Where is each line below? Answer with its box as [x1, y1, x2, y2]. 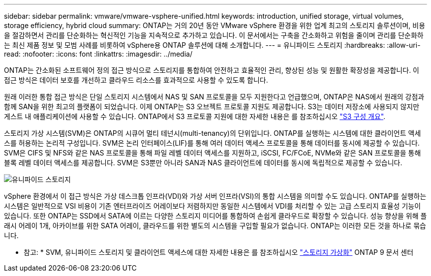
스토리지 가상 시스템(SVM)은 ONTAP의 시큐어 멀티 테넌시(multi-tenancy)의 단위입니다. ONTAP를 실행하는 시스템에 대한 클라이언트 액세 [4, 129, 421, 137]
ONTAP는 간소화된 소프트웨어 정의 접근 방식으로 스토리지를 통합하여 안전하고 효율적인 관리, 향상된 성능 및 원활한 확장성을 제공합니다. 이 [4, 66, 419, 74]
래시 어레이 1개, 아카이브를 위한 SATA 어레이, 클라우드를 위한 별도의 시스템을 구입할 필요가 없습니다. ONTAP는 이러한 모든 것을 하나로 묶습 [4, 221, 426, 230]
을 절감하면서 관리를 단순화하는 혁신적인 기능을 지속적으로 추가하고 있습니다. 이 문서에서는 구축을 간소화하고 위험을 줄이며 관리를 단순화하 [4, 31, 424, 39]
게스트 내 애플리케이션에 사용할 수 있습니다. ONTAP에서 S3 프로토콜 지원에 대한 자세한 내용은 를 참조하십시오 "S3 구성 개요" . [4, 112, 386, 121]
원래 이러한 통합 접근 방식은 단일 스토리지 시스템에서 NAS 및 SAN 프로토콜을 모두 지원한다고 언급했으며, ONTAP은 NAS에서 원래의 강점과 [4, 92, 425, 101]
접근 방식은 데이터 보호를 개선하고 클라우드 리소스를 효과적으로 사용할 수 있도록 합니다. [4, 76, 268, 84]
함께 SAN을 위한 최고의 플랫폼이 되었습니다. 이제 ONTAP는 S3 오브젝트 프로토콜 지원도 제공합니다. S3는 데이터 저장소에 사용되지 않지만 [4, 102, 420, 111]
